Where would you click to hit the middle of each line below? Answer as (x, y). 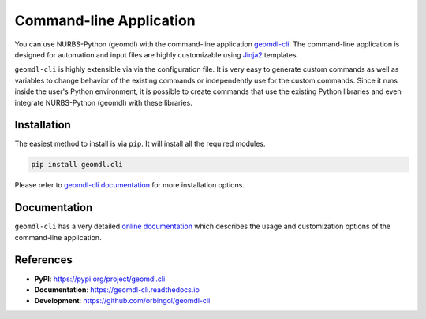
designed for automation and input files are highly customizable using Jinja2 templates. (157, 54)
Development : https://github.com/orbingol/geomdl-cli (122, 301)
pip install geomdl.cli (77, 165)
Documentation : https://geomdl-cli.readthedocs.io (117, 289)
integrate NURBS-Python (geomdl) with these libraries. (103, 102)
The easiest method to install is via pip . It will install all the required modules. (140, 144)
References (43, 260)
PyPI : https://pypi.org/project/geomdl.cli (100, 279)
